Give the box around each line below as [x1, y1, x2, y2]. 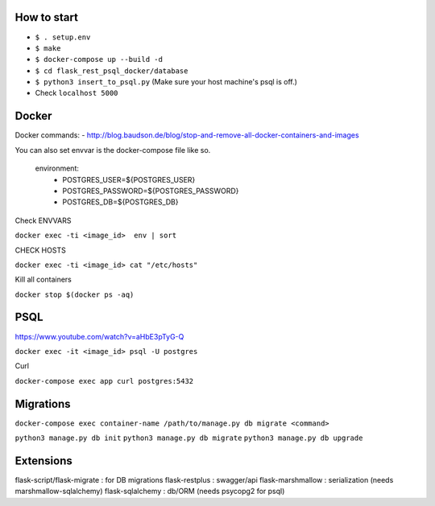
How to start [14, 10, 78, 24]
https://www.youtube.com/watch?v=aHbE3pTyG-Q [14, 331, 184, 341]
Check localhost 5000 [35, 88, 118, 98]
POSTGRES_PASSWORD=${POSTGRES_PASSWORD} [62, 186, 239, 195]
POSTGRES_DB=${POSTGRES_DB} [62, 197, 179, 207]
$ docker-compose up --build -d [35, 55, 163, 64]
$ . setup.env [35, 32, 91, 42]
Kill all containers [14, 274, 72, 285]
